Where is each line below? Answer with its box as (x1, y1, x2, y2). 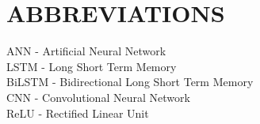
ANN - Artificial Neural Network (6, 43, 166, 59)
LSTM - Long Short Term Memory (6, 58, 177, 74)
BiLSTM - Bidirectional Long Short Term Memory (6, 73, 254, 90)
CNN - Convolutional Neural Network (6, 88, 190, 105)
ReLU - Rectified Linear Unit (6, 104, 149, 121)
